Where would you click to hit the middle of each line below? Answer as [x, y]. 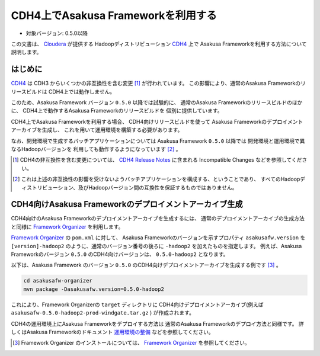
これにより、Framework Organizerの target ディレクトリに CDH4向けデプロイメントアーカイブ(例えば [137, 304]
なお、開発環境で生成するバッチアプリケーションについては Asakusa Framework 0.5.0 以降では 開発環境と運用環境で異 [158, 141]
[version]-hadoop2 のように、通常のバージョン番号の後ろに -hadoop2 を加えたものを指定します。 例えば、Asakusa [156, 246]
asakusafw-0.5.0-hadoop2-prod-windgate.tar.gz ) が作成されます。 [103, 313]
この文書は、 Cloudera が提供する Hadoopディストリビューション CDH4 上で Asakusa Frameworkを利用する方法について [159, 44]
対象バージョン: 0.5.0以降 [57, 33]
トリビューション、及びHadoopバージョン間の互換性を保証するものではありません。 [135, 187]
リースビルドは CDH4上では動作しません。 [63, 91]
